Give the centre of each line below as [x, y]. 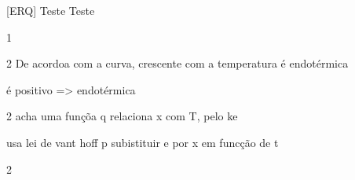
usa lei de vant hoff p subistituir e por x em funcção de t [143, 142]
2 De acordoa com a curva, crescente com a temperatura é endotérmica [177, 63]
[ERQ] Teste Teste [51, 10]
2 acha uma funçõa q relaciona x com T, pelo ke [122, 116]
